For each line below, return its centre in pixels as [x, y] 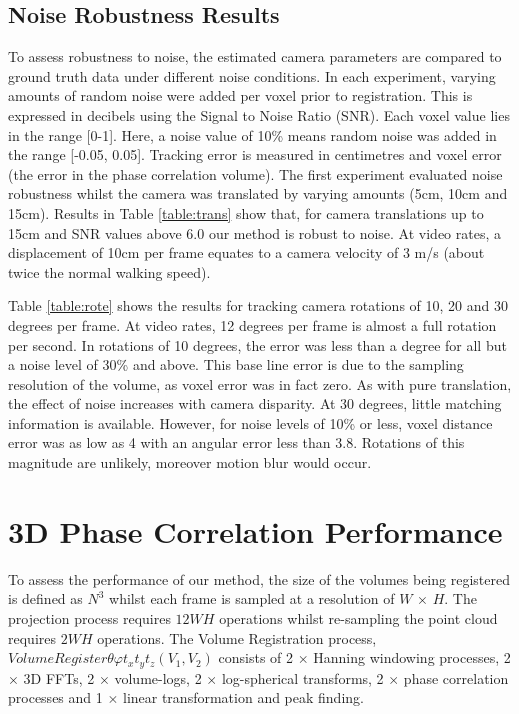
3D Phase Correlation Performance [255, 530]
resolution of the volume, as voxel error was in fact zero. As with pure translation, [260, 383]
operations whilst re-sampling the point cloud [358, 617]
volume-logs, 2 [158, 677]
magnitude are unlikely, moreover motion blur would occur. [190, 462]
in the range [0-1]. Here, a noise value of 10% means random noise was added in [252, 134]
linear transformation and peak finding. [243, 697]
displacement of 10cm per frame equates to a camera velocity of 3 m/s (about [246, 252]
